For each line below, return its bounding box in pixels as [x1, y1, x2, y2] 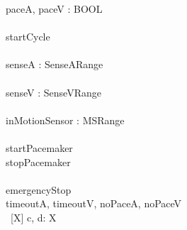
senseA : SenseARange [6, 57, 103, 72]
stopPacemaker [6, 154, 71, 169]
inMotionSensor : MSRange [6, 112, 125, 127]
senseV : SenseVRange [6, 84, 101, 99]
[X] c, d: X [10, 209, 57, 224]
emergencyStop [6, 182, 72, 197]
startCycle [6, 29, 50, 44]
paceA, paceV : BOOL [6, 1, 103, 16]
